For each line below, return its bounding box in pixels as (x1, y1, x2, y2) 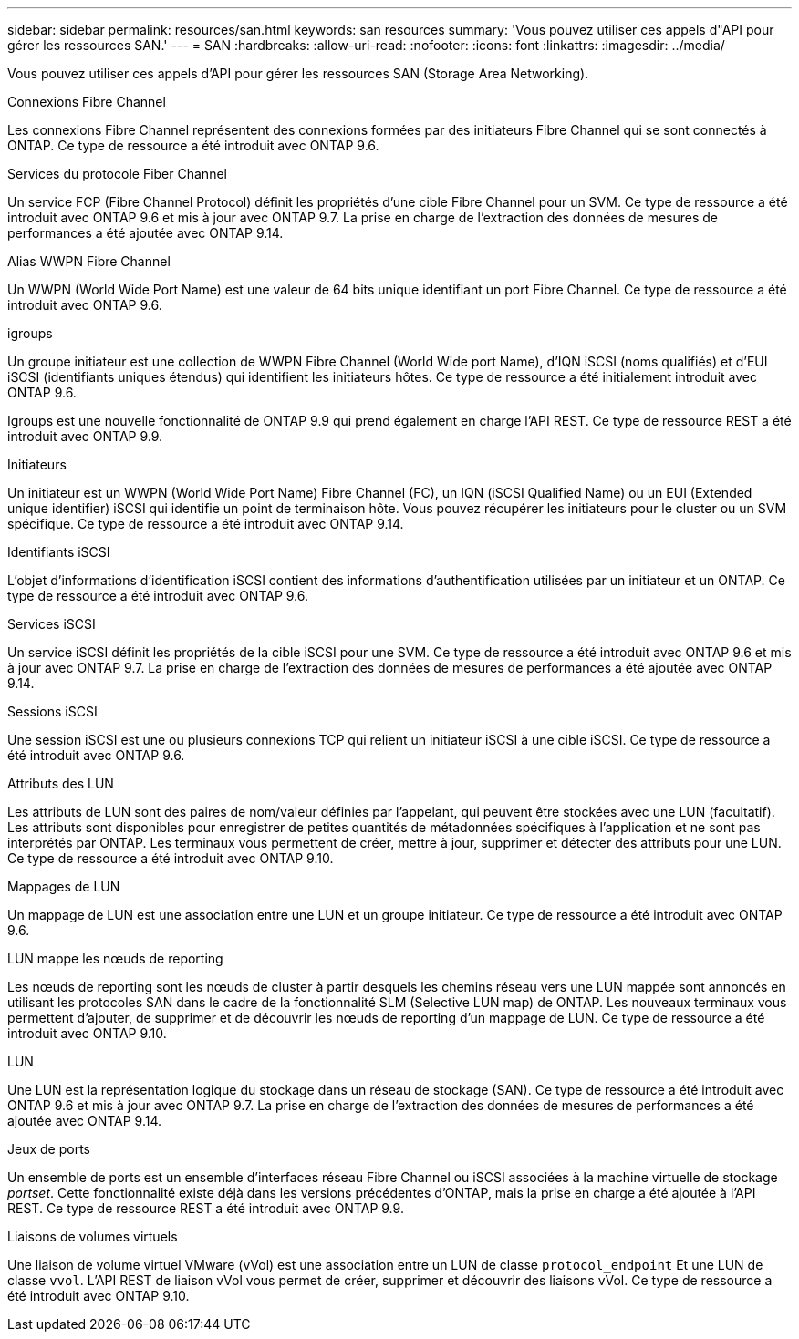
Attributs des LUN (7, 776, 114, 791)
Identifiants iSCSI (7, 544, 110, 560)
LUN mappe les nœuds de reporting (7, 951, 223, 966)
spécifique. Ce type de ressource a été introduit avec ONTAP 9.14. (7, 516, 404, 531)
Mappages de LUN (7, 879, 120, 894)
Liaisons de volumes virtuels (7, 1229, 178, 1244)
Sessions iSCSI (7, 704, 98, 719)
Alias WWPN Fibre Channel (7, 253, 171, 269)
